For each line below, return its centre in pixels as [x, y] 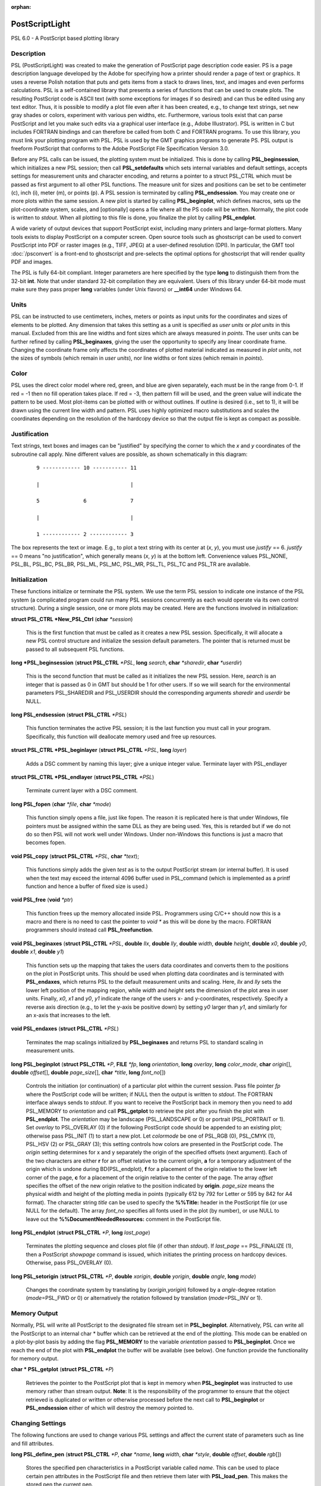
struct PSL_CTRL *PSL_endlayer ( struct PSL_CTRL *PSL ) [83, 777]
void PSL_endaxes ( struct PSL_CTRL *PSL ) [65, 1029]
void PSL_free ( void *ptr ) [42, 900]
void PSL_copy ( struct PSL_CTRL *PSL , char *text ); [75, 856]
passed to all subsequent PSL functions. [75, 649]
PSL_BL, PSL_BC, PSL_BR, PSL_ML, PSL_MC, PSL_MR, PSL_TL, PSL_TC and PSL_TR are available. [131, 564]
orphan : [21, 7]
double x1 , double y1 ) [38, 952]
